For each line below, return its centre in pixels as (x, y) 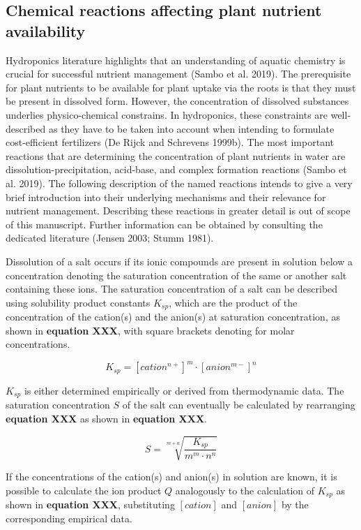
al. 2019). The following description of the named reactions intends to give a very (179, 183)
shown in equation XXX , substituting (90, 505)
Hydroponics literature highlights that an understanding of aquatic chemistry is (176, 60)
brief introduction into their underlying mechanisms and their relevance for (166, 197)
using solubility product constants (78, 302)
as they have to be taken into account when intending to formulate (191, 128)
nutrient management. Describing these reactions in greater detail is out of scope (178, 211)
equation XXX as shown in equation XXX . (107, 418)
